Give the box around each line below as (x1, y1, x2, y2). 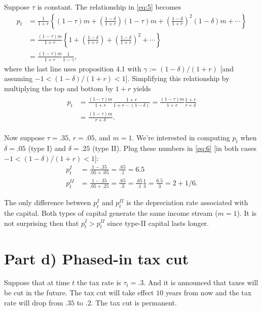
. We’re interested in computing (132, 132, 230, 143)
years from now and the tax (165, 287, 252, 298)
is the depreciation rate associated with (126, 197, 248, 208)
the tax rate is (77, 277, 121, 288)
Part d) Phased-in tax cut (4, 248, 189, 268)
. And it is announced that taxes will (143, 277, 258, 288)
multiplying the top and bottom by (4, 83, 114, 94)
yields (133, 83, 151, 94)
